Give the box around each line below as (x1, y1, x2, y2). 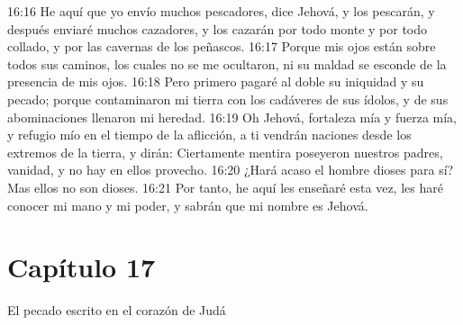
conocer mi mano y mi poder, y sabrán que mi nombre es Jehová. (7, 195, 368, 214)
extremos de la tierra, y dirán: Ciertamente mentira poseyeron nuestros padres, (7, 142, 443, 161)
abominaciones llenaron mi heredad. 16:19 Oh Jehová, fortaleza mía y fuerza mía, (7, 107, 457, 126)
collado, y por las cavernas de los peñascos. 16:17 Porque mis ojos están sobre (7, 37, 436, 56)
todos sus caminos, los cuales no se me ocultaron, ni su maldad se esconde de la (7, 54, 447, 73)
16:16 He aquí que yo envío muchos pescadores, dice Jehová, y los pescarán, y (7, 2, 435, 20)
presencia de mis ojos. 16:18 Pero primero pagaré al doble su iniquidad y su (7, 72, 424, 91)
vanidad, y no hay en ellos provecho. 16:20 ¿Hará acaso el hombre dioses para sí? (7, 160, 454, 179)
